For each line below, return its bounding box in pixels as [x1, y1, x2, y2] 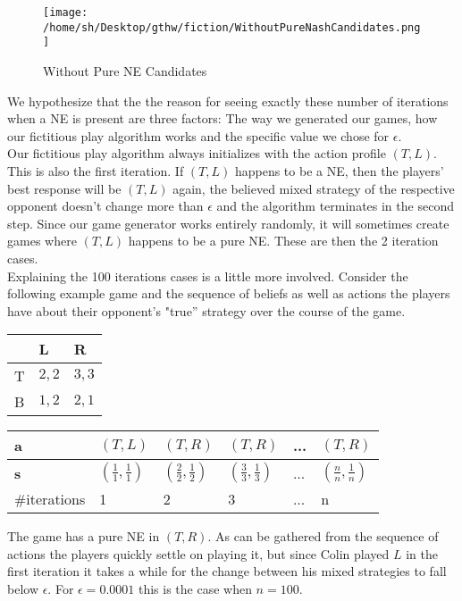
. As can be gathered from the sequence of [207, 527, 439, 546]
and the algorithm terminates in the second [216, 196, 454, 215]
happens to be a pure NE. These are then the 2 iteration [128, 231, 439, 250]
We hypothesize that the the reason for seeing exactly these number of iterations [7, 91, 449, 110]
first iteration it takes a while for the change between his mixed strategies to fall [7, 562, 447, 580]
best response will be [7, 179, 122, 197]
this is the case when [138, 580, 252, 598]
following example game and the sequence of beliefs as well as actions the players [7, 284, 450, 303]
